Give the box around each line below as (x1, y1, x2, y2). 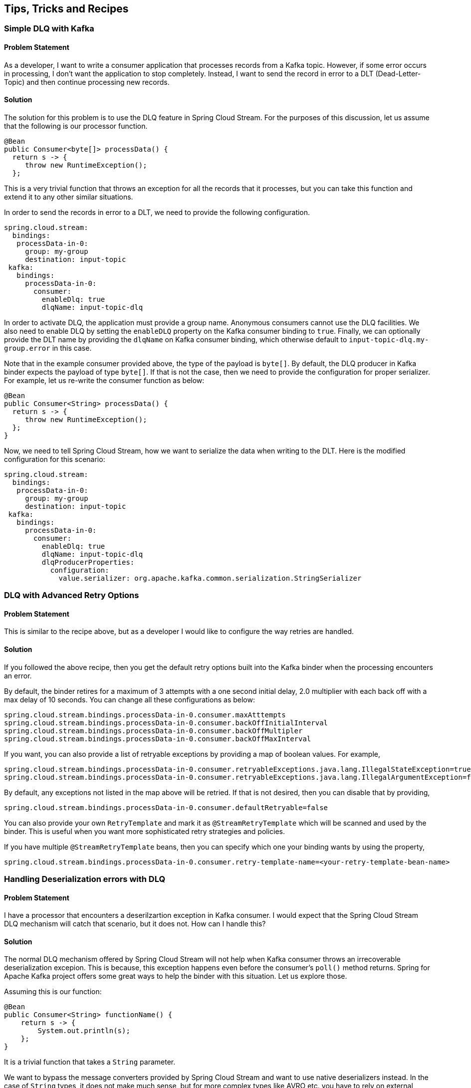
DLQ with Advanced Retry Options (4, 590, 139, 601)
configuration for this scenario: (4, 454, 105, 463)
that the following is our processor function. (4, 121, 148, 130)
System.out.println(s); (37, 1027, 130, 1035)
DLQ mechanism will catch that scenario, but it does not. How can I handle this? (4, 919, 266, 928)
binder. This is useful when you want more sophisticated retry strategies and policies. (4, 827, 285, 836)
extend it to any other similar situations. (4, 192, 133, 201)
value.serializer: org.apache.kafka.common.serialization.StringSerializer (58, 574, 362, 582)
